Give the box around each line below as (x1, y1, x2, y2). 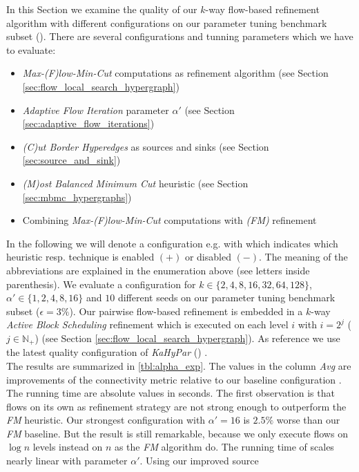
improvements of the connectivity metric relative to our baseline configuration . (6, 372, 342, 386)
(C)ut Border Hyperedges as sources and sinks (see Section (22, 139, 269, 153)
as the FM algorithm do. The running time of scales (114, 440, 334, 454)
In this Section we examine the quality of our (6, 2, 197, 16)
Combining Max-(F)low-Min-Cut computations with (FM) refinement (22, 213, 317, 227)
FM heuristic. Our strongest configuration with (6, 413, 206, 427)
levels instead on (32, 440, 103, 454)
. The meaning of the (258, 249, 348, 264)
